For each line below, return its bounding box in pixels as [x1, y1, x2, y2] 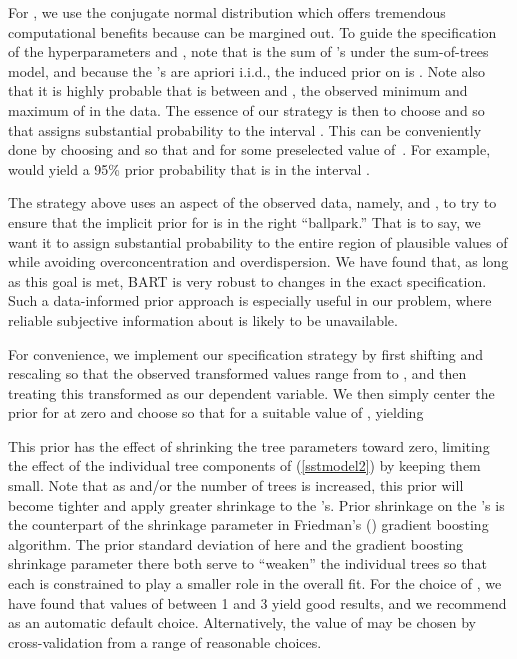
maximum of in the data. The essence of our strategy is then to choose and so [8, 99, 485, 120]
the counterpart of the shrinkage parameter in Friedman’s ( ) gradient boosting [8, 514, 489, 535]
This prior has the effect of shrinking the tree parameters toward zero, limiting [8, 435, 490, 456]
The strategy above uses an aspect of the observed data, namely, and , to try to [8, 192, 497, 213]
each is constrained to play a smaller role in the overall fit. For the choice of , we [8, 573, 502, 594]
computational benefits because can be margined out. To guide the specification [8, 21, 497, 42]
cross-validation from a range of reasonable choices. [8, 631, 322, 652]
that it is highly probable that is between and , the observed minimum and [8, 80, 468, 101]
